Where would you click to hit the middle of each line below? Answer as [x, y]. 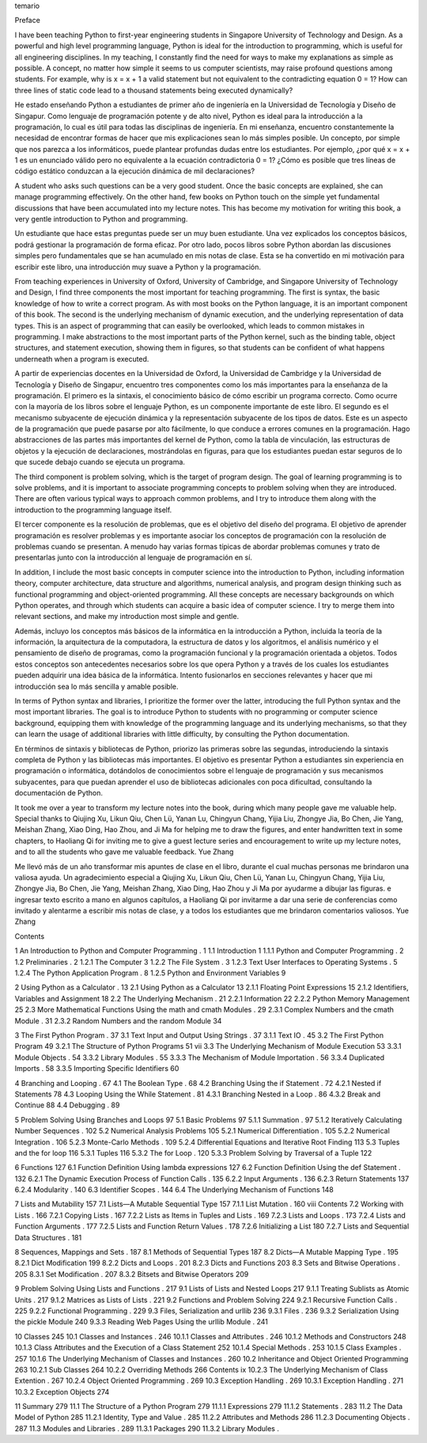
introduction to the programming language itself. [93, 510]
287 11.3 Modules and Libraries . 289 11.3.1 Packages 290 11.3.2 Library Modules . [147, 1428]
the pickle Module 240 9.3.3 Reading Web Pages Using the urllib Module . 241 [142, 1322]
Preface [28, 21]
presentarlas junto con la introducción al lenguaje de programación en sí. [134, 557]
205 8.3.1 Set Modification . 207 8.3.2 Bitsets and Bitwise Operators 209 [132, 1274]
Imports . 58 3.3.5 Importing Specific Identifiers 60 [97, 1069]
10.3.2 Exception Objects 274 [62, 1392]
